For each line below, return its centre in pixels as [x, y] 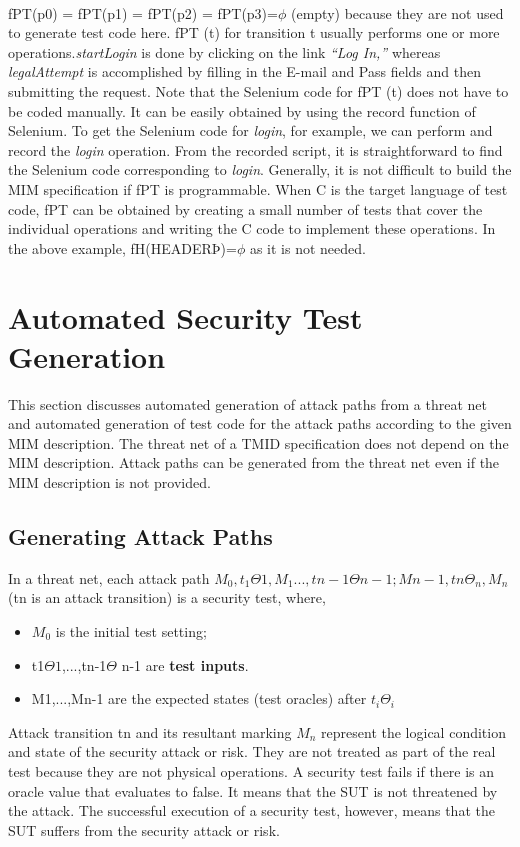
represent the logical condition [413, 731]
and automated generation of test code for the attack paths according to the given [260, 423]
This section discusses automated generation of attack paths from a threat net [247, 403]
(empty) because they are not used [397, 12]
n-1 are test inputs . [185, 664]
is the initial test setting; [131, 630]
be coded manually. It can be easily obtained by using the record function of [242, 110]
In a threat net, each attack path [109, 577]
